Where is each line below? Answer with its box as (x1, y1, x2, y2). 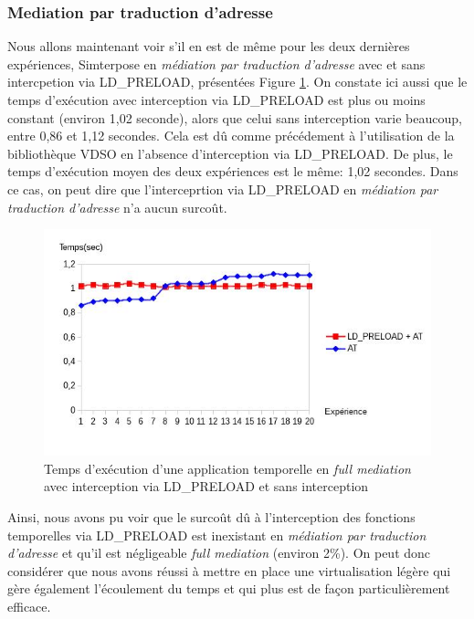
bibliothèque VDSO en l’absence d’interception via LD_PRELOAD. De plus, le (7, 143, 453, 163)
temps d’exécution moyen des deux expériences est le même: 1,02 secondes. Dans (7, 162, 458, 181)
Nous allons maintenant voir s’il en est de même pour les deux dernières (7, 37, 410, 56)
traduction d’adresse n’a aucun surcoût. (7, 197, 227, 216)
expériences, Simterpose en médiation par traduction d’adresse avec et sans (7, 54, 426, 73)
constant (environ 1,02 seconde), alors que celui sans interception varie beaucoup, (7, 108, 462, 127)
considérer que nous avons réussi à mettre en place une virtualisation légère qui (7, 561, 451, 580)
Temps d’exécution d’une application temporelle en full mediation (44, 458, 411, 477)
